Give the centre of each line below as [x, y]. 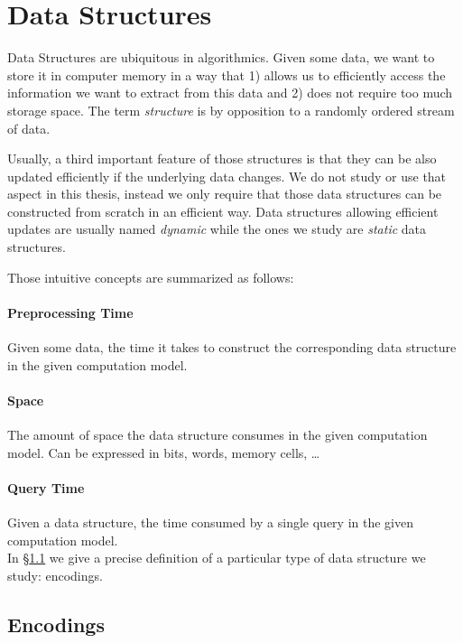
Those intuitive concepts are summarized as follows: [151, 277]
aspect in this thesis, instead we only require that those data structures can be [225, 194]
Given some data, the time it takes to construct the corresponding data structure [232, 347]
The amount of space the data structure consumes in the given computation [218, 435]
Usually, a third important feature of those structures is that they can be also [222, 158]
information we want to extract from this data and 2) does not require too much [230, 93]
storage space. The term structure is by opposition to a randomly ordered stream [231, 110]
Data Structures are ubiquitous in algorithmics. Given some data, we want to [221, 57]
